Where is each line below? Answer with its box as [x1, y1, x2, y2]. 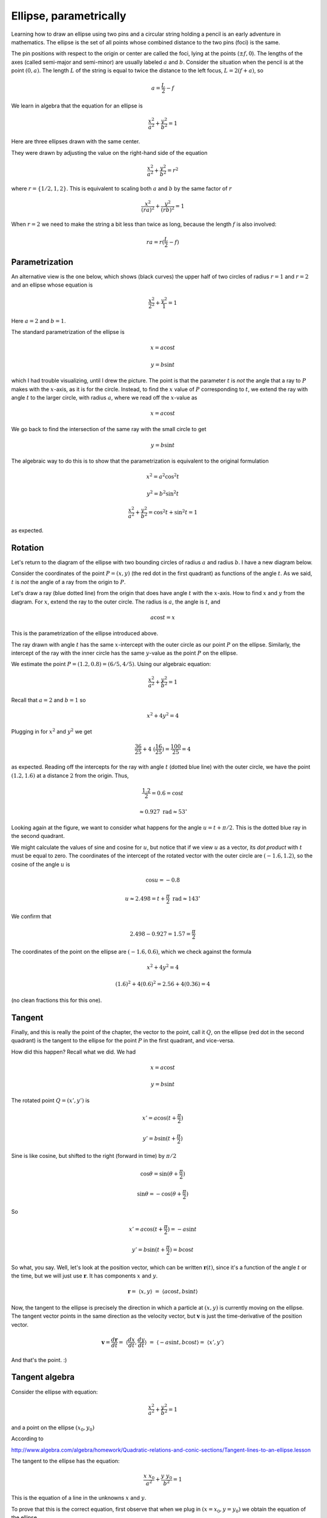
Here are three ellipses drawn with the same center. [11, 138, 140, 145]
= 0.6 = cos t [151, 789, 184, 797]
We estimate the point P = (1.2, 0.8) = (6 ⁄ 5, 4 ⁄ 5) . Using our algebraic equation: [11, 661, 211, 668]
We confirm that [11, 913, 51, 920]
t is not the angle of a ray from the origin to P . [11, 578, 126, 585]
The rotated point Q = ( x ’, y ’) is [11, 1097, 90, 1104]
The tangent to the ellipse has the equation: [11, 1457, 120, 1465]
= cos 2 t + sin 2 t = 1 [148, 508, 198, 516]
